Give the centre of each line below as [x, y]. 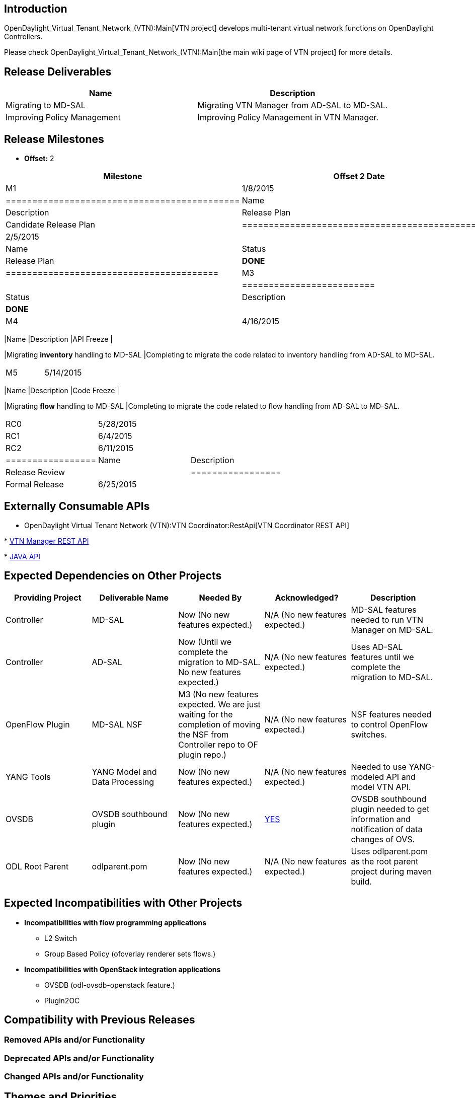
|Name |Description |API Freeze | [58, 339]
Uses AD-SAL [377, 647]
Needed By [220, 597]
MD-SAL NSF [117, 724]
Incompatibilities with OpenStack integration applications [123, 969]
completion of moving [220, 724]
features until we [382, 657]
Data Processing [123, 782]
